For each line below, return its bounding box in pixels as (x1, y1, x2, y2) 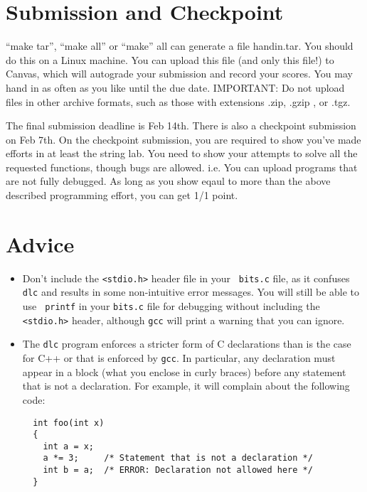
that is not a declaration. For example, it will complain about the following (22, 378, 350, 393)
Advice (6, 229, 75, 258)
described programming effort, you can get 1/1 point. (6, 188, 238, 203)
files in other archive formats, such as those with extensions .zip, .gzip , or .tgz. (6, 94, 351, 109)
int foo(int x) (33, 417, 105, 428)
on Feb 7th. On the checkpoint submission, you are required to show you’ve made (6, 132, 361, 146)
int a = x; (43, 441, 95, 451)
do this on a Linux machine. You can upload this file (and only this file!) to (6, 52, 334, 67)
